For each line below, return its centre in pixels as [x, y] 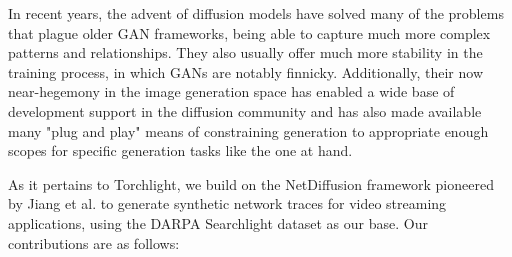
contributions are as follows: [94, 242]
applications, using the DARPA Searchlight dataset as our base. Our [218, 222]
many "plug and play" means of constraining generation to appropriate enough [248, 130]
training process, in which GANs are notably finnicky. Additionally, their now [246, 71]
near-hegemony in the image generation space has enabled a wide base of [231, 91]
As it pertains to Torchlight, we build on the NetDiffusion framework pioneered [251, 183]
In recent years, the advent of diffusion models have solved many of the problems [256, 13]
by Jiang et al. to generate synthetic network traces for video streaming [227, 203]
